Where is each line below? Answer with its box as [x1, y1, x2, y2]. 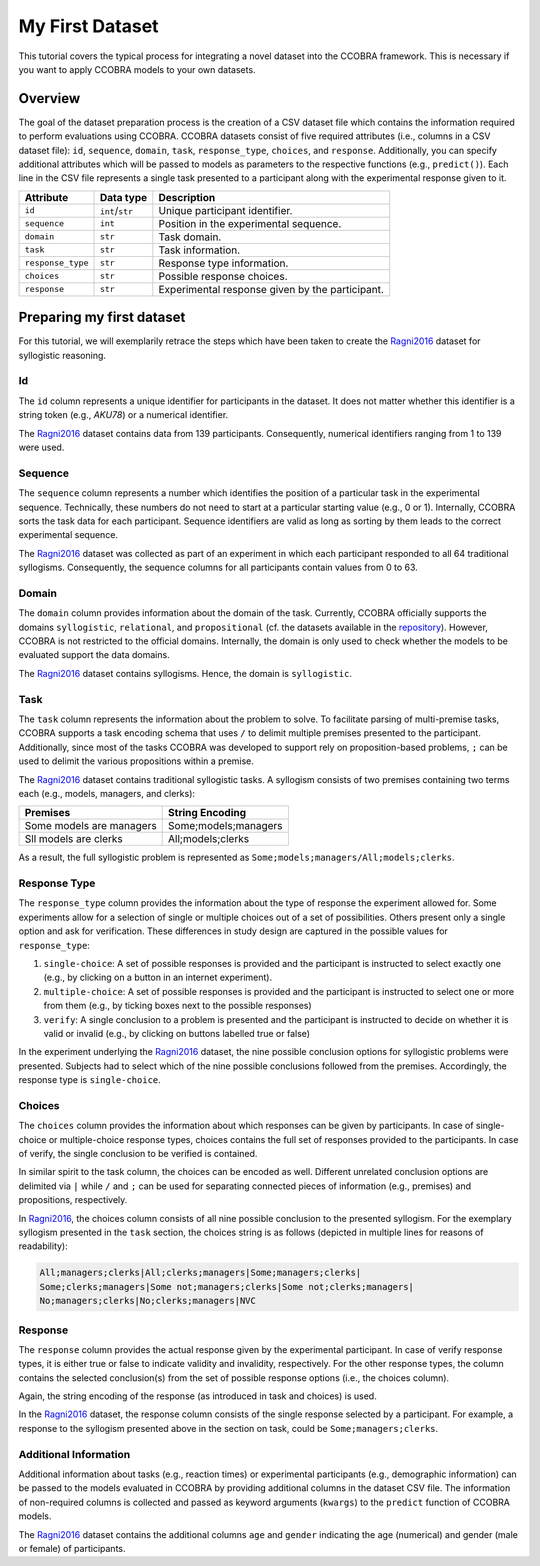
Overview [18, 90, 81, 107]
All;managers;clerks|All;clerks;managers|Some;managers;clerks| [39, 1267, 362, 1279]
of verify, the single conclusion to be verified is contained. [18, 1148, 258, 1160]
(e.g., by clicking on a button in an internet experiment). [43, 971, 273, 984]
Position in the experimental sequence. [158, 216, 342, 230]
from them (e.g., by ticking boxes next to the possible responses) [43, 1000, 312, 1012]
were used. [18, 441, 65, 454]
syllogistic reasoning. [18, 349, 107, 361]
